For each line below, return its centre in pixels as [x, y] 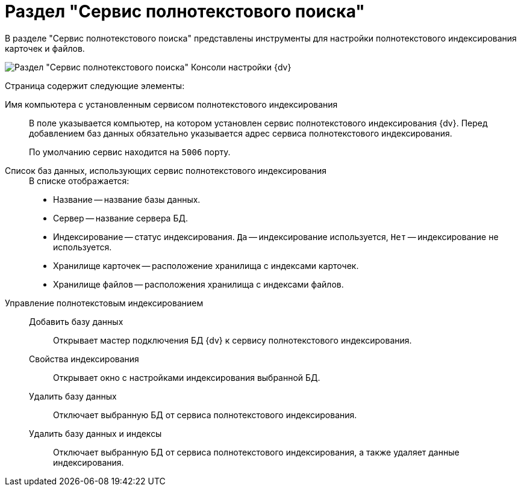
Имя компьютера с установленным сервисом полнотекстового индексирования [171, 104]
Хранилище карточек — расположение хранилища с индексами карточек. [206, 265]
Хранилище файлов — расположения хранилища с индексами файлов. [198, 284]
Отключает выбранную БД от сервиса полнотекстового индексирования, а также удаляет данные [256, 452]
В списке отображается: [79, 181]
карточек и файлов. [45, 48]
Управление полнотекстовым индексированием [104, 303]
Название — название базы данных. [127, 199]
